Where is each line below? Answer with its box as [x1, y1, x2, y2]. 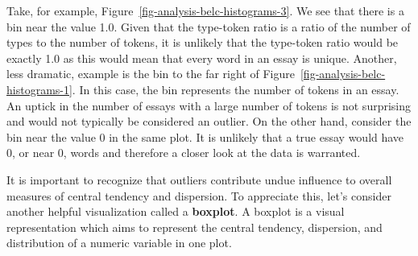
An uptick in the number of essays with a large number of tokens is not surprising [6, 97, 412, 114]
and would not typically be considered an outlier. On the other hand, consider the [6, 113, 412, 130]
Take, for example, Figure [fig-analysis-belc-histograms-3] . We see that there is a [6, 2, 404, 19]
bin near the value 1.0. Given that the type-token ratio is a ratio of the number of [6, 18, 411, 35]
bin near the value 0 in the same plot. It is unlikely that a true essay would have [6, 128, 404, 145]
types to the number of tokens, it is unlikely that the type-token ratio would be [6, 34, 399, 51]
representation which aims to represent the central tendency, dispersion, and [6, 218, 383, 235]
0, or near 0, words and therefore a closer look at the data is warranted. [6, 144, 361, 161]
